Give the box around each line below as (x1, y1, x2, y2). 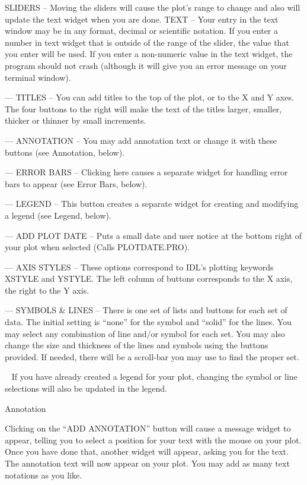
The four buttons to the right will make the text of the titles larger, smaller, (5, 102, 282, 115)
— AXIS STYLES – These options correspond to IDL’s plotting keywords (5, 260, 274, 273)
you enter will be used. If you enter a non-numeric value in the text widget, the (5, 48, 293, 60)
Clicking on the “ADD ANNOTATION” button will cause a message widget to (5, 422, 291, 434)
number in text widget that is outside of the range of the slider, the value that (5, 36, 289, 48)
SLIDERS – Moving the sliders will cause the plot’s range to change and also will (5, 1, 300, 13)
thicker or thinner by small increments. (5, 114, 146, 127)
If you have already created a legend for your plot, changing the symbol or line (11, 370, 298, 383)
